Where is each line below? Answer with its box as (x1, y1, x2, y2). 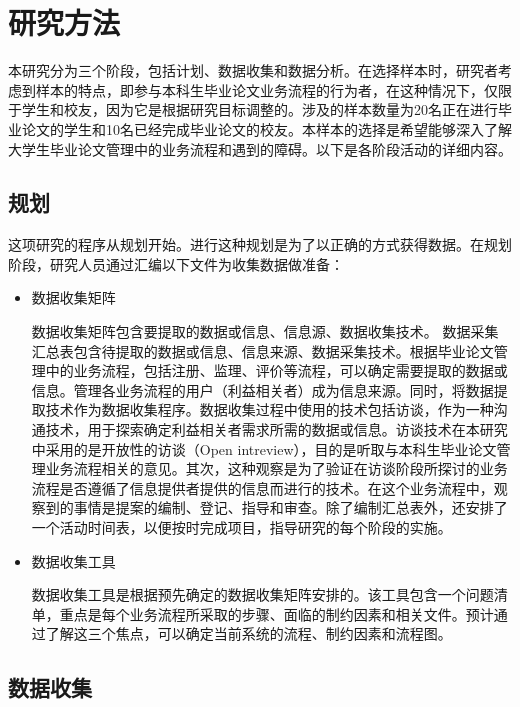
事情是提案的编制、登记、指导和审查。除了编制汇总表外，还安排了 (73, 497, 508, 518)
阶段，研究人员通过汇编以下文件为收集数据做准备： (8, 253, 344, 274)
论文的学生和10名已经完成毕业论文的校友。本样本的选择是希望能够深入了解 (21, 118, 512, 139)
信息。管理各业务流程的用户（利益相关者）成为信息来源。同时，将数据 (31, 379, 494, 400)
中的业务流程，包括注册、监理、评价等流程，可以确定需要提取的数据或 (45, 360, 508, 381)
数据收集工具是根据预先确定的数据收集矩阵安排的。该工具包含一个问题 (31, 584, 494, 605)
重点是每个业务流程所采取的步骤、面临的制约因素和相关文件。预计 (59, 603, 494, 624)
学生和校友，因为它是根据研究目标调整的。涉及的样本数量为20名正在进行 (21, 99, 498, 120)
